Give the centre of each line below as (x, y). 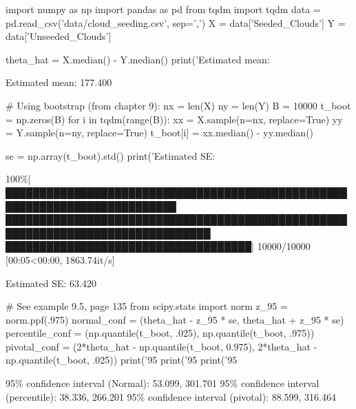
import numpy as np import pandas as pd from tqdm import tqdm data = (163, 9)
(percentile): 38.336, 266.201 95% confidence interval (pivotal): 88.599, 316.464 (171, 396)
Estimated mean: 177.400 (59, 82)
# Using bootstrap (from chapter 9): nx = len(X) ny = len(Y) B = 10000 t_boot (178, 105)
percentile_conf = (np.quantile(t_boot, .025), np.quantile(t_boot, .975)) (160, 333)
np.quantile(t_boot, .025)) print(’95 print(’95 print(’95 (122, 360)
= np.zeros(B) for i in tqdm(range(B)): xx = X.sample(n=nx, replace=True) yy (174, 119)
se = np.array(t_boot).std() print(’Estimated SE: (111, 155)
